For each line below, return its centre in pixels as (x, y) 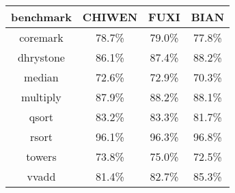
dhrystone (41, 57)
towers (41, 156)
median (41, 77)
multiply (41, 97)
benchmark (41, 17)
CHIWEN (110, 17)
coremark (41, 37)
